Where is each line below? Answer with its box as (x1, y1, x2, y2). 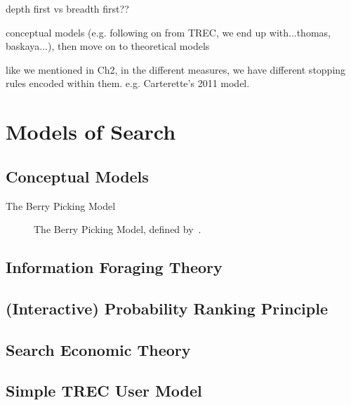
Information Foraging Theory (6, 256, 223, 278)
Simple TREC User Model (6, 380, 202, 401)
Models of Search (6, 117, 176, 146)
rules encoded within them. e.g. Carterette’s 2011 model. (6, 76, 250, 91)
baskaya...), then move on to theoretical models (6, 39, 210, 53)
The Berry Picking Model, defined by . (34, 222, 201, 237)
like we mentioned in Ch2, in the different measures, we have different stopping (6, 62, 346, 77)
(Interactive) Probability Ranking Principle (6, 297, 328, 319)
